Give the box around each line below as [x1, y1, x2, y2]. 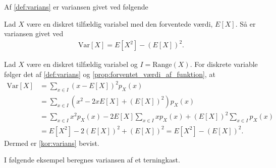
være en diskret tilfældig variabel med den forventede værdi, [26, 18, 213, 29]
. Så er [235, 18, 256, 29]
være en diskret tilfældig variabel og [26, 59, 138, 69]
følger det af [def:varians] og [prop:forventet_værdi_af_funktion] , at [4, 68, 215, 79]
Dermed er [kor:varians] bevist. [4, 137, 99, 148]
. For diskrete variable [190, 59, 258, 69]
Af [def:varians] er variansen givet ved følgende [4, 2, 148, 12]
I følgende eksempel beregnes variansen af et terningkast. [4, 154, 180, 165]
